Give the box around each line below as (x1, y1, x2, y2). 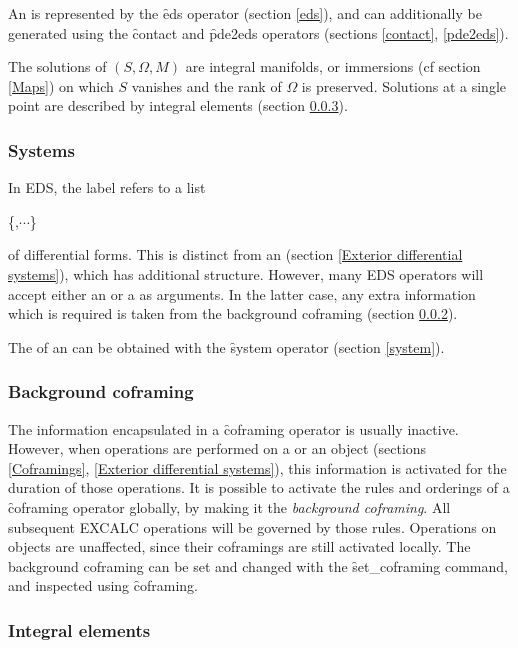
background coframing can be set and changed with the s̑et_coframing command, (8, 555, 508, 576)
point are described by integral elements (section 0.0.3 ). (8, 95, 348, 116)
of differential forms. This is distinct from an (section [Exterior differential (8, 244, 463, 265)
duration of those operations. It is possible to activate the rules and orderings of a (8, 477, 510, 498)
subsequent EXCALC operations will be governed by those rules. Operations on (8, 516, 497, 537)
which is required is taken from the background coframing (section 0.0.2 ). (8, 303, 458, 324)
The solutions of (8, 56, 107, 77)
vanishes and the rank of (131, 75, 282, 96)
